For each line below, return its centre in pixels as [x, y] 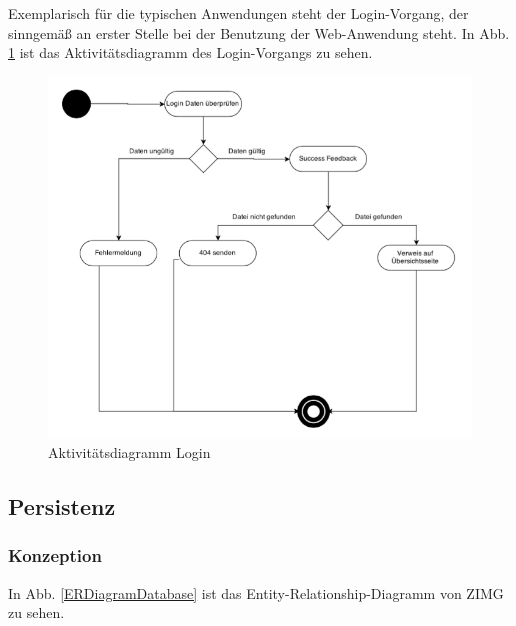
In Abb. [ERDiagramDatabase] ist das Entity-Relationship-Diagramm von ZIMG [256, 592]
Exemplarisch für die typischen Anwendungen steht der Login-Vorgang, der [238, 13]
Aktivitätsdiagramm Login [129, 452]
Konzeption [55, 555]
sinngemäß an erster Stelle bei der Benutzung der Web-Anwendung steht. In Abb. [259, 32]
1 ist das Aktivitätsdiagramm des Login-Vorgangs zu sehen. [190, 52]
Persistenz [62, 506]
